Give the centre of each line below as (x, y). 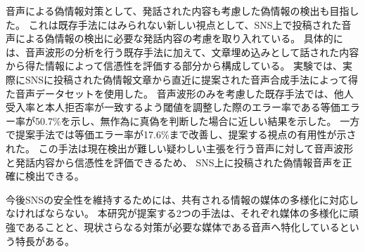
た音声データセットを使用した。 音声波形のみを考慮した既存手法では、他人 (180, 93)
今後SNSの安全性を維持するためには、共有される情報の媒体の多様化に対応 (178, 199)
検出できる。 (55, 176)
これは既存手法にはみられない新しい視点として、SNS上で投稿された (185, 24)
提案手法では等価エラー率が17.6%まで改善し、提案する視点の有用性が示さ (186, 134)
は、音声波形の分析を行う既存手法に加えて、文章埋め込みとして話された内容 (182, 52)
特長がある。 (45, 240)
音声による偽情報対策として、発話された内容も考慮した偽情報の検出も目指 (178, 11)
